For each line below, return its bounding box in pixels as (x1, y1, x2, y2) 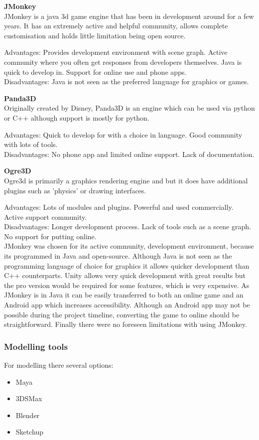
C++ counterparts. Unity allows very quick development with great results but (4, 270, 246, 281)
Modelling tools (4, 340, 68, 352)
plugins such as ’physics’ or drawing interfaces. (4, 185, 146, 195)
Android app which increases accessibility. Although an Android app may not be (4, 299, 250, 310)
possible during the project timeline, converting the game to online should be (4, 309, 240, 319)
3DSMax (15, 393, 42, 404)
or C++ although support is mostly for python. (4, 112, 149, 123)
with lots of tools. (4, 139, 58, 149)
